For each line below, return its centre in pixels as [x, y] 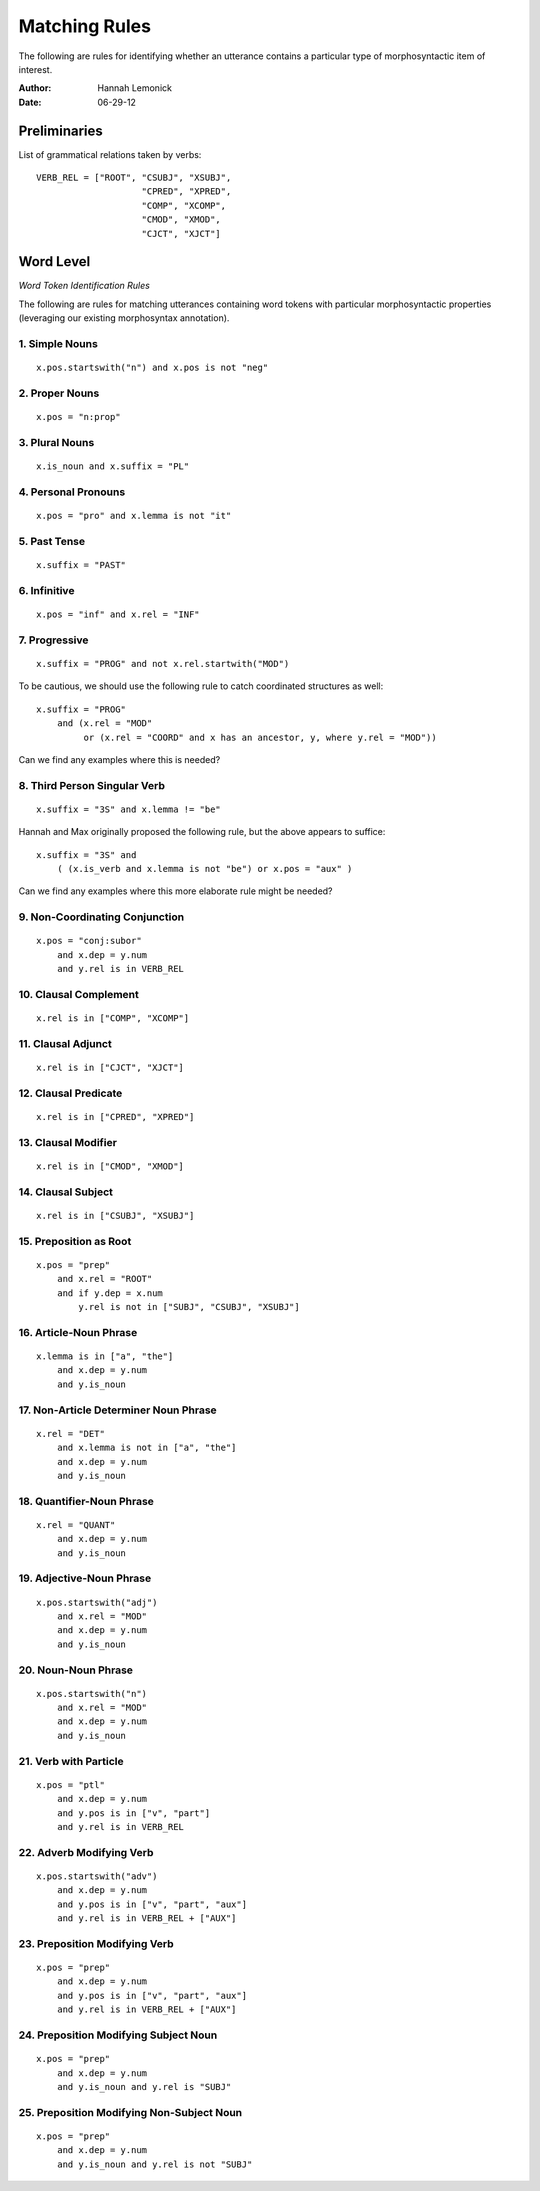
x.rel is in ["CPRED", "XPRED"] [115, 1116]
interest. [35, 69]
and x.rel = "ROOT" [104, 1279]
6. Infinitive [46, 590]
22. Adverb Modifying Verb [86, 1852]
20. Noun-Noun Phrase [76, 1670]
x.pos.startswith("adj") [97, 1602]
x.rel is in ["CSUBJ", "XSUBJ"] [115, 1215]
